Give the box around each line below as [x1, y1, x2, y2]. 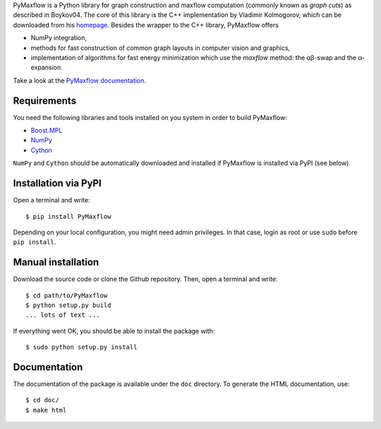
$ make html [25, 406, 67, 414]
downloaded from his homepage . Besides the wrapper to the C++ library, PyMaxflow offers [13, 20, 279, 29]
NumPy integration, [30, 34, 87, 42]
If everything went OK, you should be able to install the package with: [13, 327, 215, 335]
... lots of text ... [25, 311, 100, 319]
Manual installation [13, 256, 99, 268]
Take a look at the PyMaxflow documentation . [13, 76, 146, 85]
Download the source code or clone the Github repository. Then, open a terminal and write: [13, 275, 278, 284]
